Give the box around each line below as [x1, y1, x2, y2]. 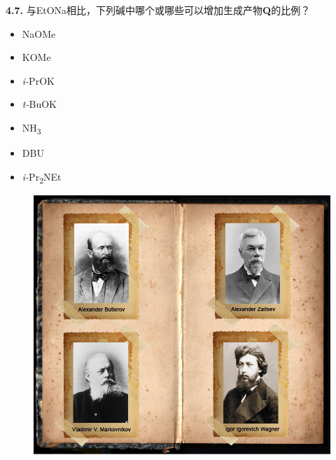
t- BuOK [22, 97, 57, 111]
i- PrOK [22, 73, 55, 88]
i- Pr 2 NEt [22, 169, 62, 186]
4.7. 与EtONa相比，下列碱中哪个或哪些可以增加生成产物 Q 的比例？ [6, 3, 311, 17]
